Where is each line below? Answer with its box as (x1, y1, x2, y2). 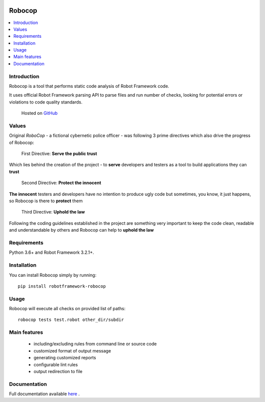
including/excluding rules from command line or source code (33, 341, 157, 347)
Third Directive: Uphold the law (21, 209, 85, 215)
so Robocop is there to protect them (9, 198, 83, 204)
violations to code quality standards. (9, 99, 83, 105)
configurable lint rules (33, 361, 78, 368)
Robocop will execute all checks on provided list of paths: (9, 306, 126, 312)
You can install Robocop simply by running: (9, 272, 97, 278)
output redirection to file (33, 368, 83, 374)
